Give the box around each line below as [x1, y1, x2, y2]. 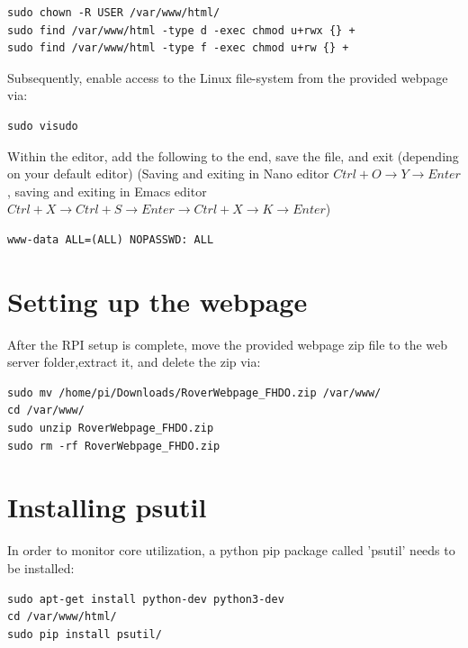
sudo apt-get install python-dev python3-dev [7, 592, 284, 606]
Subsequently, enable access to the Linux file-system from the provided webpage [7, 68, 448, 87]
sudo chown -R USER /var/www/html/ [7, 6, 220, 19]
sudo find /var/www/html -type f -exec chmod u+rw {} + [7, 41, 349, 55]
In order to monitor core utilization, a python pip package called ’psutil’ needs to [7, 541, 455, 560]
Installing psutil [7, 488, 207, 525]
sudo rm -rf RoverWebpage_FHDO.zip [7, 439, 220, 452]
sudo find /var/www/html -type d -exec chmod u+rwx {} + [7, 23, 355, 37]
